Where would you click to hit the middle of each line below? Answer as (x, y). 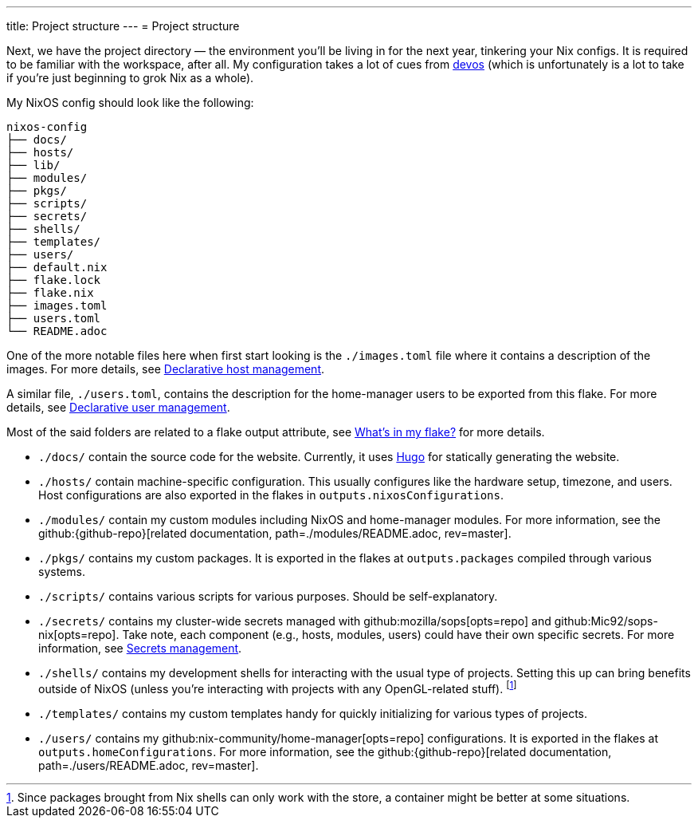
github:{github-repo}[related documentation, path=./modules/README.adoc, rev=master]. (275, 533)
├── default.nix (57, 267)
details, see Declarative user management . (118, 407)
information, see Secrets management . (140, 648)
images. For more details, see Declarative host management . (166, 369)
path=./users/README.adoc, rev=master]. (149, 765)
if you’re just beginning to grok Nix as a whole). (130, 78)
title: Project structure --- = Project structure (123, 26)
